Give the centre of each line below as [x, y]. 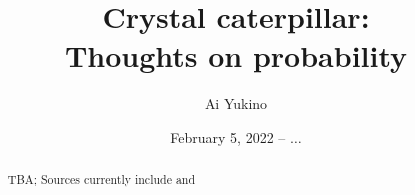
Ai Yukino [236, 103]
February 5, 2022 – [228, 136]
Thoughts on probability [236, 55]
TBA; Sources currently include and [101, 179]
